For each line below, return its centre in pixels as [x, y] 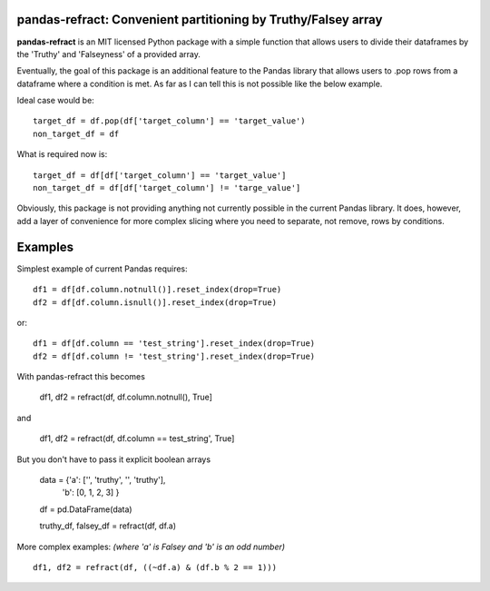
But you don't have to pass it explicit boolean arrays [114, 459]
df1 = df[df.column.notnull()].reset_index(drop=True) [157, 290]
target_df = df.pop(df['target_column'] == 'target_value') [169, 121]
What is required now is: [62, 154]
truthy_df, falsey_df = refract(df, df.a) [108, 526]
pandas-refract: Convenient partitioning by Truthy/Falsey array [200, 20]
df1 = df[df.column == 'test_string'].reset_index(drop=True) [174, 344]
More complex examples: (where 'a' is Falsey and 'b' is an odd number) [151, 547]
